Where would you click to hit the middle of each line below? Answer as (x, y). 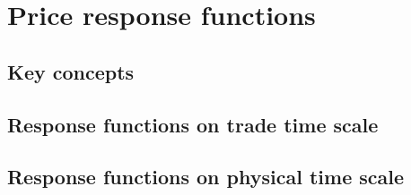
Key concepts (71, 71)
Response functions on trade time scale (193, 124)
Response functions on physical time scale (206, 177)
